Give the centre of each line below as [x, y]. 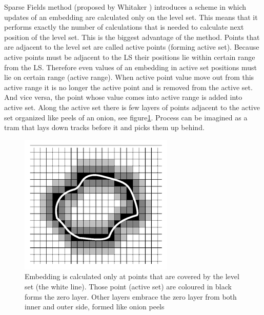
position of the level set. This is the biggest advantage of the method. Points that [132, 37]
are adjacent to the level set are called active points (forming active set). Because [132, 47]
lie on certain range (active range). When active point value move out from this [129, 77]
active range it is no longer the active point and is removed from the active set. [128, 87]
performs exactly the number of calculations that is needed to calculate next [124, 27]
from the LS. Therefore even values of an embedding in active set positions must [130, 67]
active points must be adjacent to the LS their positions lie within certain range [130, 57]
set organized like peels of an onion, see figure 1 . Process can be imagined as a [126, 117]
